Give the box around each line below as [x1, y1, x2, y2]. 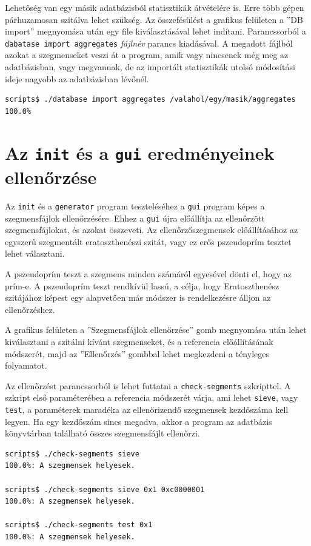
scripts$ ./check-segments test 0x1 [5, 521, 153, 530]
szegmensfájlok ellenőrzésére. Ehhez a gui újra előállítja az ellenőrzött [5, 211, 265, 224]
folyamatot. [5, 359, 47, 372]
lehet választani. [5, 247, 65, 260]
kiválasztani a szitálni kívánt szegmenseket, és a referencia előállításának [5, 335, 273, 347]
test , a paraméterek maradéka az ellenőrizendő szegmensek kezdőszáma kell [5, 403, 289, 415]
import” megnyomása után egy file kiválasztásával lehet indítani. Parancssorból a [5, 25, 306, 38]
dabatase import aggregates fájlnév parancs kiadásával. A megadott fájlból [5, 36, 293, 49]
